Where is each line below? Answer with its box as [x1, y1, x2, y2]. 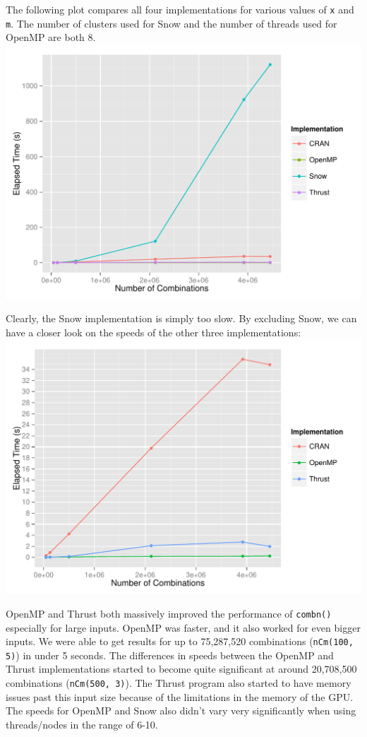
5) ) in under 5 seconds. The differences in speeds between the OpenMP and [6, 647, 334, 662]
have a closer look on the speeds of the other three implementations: [6, 324, 301, 339]
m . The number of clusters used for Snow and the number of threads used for [6, 16, 337, 30]
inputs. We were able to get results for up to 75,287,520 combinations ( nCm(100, [6, 634, 354, 649]
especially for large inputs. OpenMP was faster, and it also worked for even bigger [6, 620, 361, 635]
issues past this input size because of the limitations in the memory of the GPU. [6, 689, 354, 704]
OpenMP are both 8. [6, 30, 96, 45]
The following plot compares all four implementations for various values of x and [6, 2, 354, 16]
